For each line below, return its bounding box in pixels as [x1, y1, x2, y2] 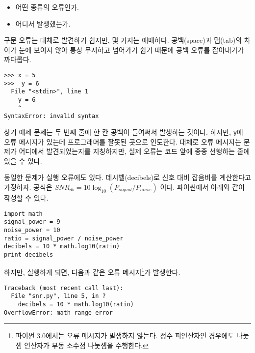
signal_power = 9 [4, 218, 60, 226]
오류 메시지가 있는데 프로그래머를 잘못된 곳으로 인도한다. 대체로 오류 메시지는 [4, 136, 241, 147]
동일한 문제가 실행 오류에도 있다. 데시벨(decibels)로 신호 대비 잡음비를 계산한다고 [4, 172, 251, 182]
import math [4, 210, 43, 217]
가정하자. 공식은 [4, 181, 52, 192]
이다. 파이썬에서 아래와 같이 [160, 181, 245, 192]
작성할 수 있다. [4, 192, 49, 203]
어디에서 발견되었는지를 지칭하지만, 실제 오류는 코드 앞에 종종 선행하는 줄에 [19, 146, 250, 156]
